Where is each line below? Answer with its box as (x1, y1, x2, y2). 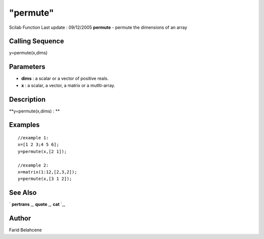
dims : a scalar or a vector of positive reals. (21, 76, 109, 82)
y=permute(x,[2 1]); (18, 149, 67, 154)
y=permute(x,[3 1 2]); (18, 176, 72, 182)
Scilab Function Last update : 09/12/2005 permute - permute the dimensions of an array (9, 24, 188, 30)
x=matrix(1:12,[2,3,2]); (18, 169, 77, 175)
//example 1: (18, 135, 49, 141)
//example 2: (18, 162, 49, 168)
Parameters (9, 63, 45, 71)
